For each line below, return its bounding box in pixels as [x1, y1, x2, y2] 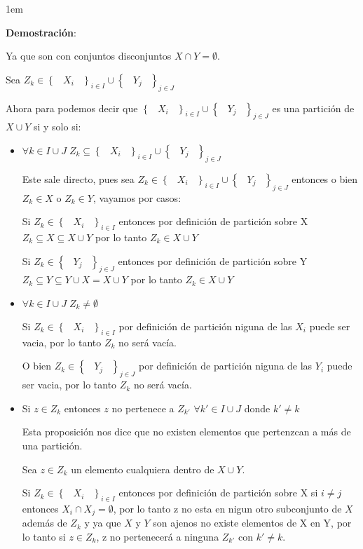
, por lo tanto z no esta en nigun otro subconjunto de [113, 501, 342, 515]
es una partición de [272, 100, 355, 115]
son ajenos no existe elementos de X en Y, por [153, 515, 352, 530]
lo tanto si [22, 529, 66, 543]
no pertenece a [111, 400, 174, 415]
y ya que [84, 515, 121, 530]
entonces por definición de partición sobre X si [118, 485, 318, 500]
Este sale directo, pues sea [22, 171, 135, 186]
